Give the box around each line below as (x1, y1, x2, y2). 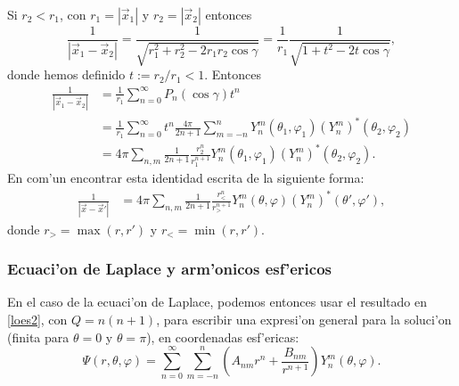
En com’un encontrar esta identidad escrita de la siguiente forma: (7, 168, 365, 187)
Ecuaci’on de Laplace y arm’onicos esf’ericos (7, 258, 332, 280)
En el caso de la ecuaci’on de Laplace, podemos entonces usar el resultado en (7, 292, 427, 311)
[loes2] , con (7, 309, 68, 328)
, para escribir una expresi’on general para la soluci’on (156, 309, 452, 328)
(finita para (7, 327, 70, 346)
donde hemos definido (7, 65, 126, 84)
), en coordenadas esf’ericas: (146, 327, 299, 346)
